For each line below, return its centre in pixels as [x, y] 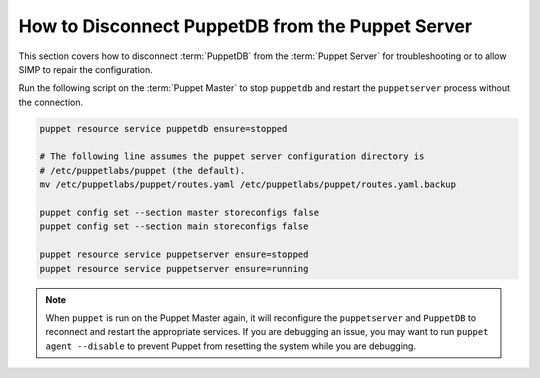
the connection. [51, 102]
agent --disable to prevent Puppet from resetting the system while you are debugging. [231, 346]
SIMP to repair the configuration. [86, 69]
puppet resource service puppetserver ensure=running [174, 268]
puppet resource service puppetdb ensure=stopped [163, 128]
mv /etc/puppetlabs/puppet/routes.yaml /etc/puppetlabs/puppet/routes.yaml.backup [248, 184]
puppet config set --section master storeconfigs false [179, 213]
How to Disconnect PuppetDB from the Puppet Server [245, 26]
